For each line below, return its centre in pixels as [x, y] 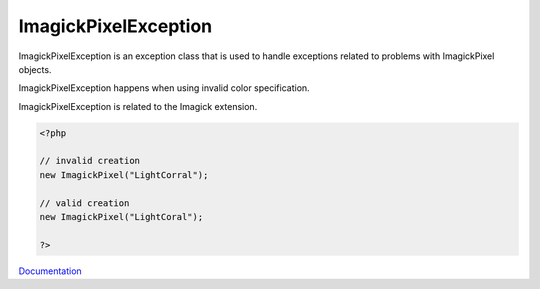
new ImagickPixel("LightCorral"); [124, 174]
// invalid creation [89, 161]
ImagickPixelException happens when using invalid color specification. [164, 88]
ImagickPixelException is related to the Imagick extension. [138, 106]
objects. [35, 69]
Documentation [50, 271]
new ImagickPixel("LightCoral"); [121, 217]
